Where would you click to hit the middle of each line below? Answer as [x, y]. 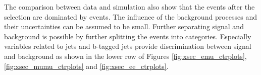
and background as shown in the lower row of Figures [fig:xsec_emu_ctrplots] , [125, 56]
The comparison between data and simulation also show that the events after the [129, 7]
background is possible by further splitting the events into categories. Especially [128, 36]
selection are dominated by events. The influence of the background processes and [130, 16]
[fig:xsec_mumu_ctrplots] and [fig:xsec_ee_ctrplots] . [86, 66]
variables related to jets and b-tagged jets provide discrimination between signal [128, 46]
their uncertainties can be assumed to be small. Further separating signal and [124, 26]
